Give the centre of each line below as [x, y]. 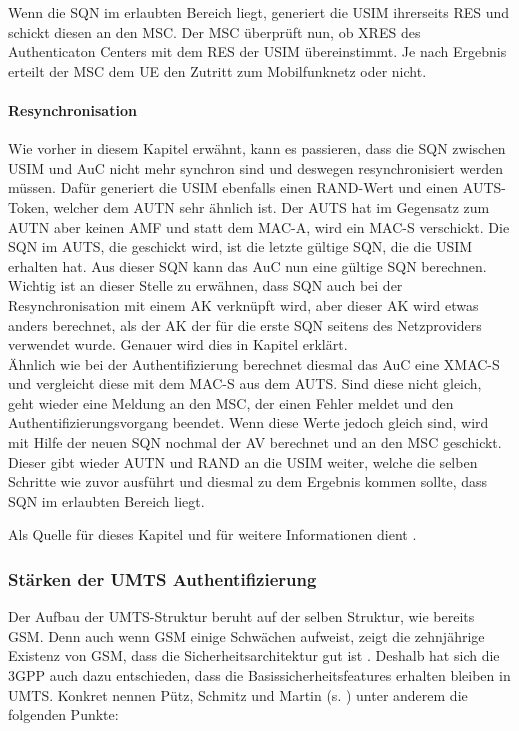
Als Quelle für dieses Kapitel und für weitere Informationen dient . [212, 534]
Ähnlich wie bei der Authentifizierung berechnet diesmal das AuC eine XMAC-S [254, 363]
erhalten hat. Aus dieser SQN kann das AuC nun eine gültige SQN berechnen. [247, 265]
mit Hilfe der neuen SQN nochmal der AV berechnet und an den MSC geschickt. [255, 442]
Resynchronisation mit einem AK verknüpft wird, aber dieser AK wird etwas [243, 304]
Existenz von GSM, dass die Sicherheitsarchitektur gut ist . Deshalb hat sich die [254, 655]
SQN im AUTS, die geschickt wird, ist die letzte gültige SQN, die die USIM [240, 246]
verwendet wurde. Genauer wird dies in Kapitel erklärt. [178, 344]
